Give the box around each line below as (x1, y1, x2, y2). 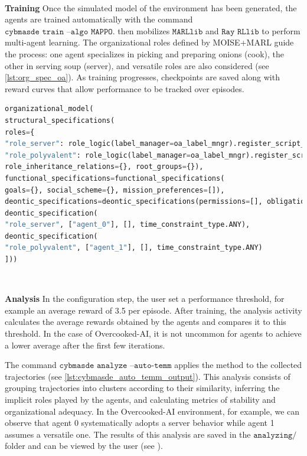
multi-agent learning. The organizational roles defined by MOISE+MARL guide (5, 36, 294, 48)
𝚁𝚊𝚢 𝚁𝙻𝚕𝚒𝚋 (221, 27, 259, 36)
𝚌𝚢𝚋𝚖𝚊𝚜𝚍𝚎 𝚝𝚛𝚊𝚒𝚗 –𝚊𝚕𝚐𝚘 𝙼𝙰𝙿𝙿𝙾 (5, 27, 113, 36)
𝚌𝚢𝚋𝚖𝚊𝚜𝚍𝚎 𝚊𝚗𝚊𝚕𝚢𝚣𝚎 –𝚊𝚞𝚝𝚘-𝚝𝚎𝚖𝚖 (59, 361, 172, 370)
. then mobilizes (112, 24, 170, 37)
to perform (262, 24, 301, 37)
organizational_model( (5, 105, 94, 113)
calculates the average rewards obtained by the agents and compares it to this (5, 315, 286, 328)
